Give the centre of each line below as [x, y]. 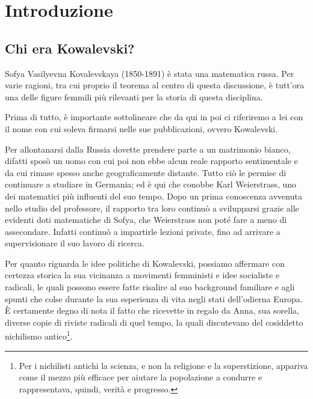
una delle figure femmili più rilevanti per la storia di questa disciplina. [134, 96]
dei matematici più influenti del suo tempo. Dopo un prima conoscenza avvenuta [153, 196]
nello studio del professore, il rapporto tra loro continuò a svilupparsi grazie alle [152, 208]
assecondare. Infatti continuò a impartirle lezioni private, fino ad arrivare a [143, 231]
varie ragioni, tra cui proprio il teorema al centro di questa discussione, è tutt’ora [155, 85]
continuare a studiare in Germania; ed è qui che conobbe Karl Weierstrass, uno [151, 184]
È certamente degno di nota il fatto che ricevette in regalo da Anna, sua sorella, [152, 310]
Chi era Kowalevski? [70, 48]
